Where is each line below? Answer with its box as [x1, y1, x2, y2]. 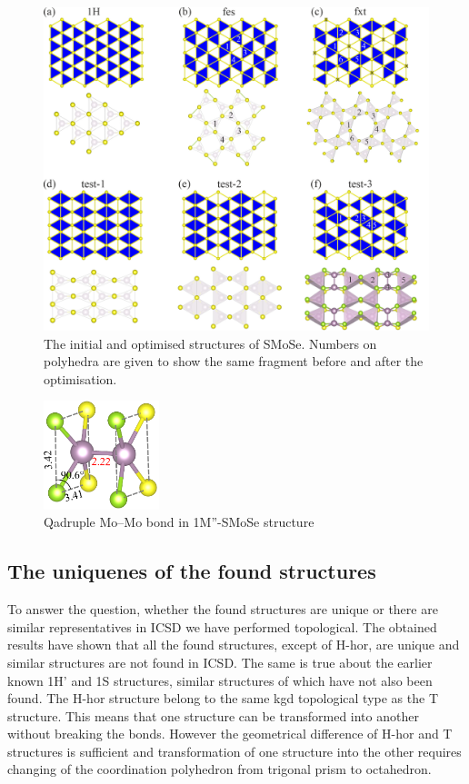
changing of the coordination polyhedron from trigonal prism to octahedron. [7, 759, 432, 779]
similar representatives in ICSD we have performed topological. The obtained [7, 617, 437, 636]
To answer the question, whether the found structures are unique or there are [7, 600, 438, 619]
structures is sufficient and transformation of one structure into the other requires [7, 741, 462, 760]
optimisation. [44, 369, 117, 388]
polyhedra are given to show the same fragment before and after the [44, 352, 424, 371]
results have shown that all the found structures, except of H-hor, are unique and [7, 635, 460, 654]
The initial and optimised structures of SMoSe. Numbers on [44, 333, 377, 352]
